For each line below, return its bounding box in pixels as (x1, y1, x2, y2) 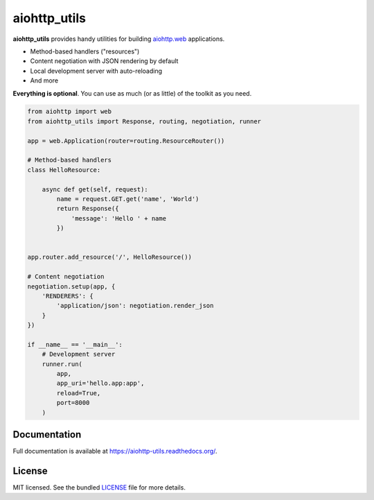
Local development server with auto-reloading (30, 67, 163, 75)
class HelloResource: (27, 166, 101, 173)
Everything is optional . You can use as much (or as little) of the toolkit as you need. (12, 89, 252, 97)
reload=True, (56, 389, 101, 397)
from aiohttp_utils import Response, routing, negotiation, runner (27, 117, 262, 125)
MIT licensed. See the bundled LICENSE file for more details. (12, 483, 186, 492)
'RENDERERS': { (42, 292, 93, 300)
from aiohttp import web (27, 107, 112, 116)
